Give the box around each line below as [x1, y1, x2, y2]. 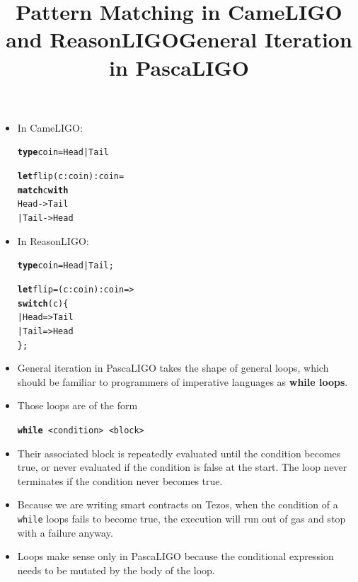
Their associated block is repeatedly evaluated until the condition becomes [17, 445, 341, 460]
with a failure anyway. [17, 525, 113, 540]
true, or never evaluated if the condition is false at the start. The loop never [17, 460, 347, 474]
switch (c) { [17, 298, 69, 309]
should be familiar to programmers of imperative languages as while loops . [17, 374, 348, 389]
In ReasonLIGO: [17, 233, 89, 248]
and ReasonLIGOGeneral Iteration [6, 25, 352, 54]
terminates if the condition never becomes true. [17, 473, 223, 488]
